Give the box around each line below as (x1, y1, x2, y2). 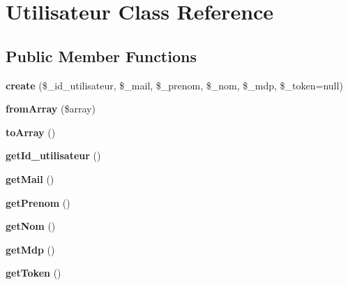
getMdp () (6, 242, 55, 256)
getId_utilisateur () (6, 148, 101, 163)
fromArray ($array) (6, 101, 96, 116)
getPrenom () (6, 195, 70, 210)
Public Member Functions (6, 45, 197, 66)
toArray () (6, 124, 56, 139)
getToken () (6, 265, 61, 280)
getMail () (6, 171, 54, 186)
